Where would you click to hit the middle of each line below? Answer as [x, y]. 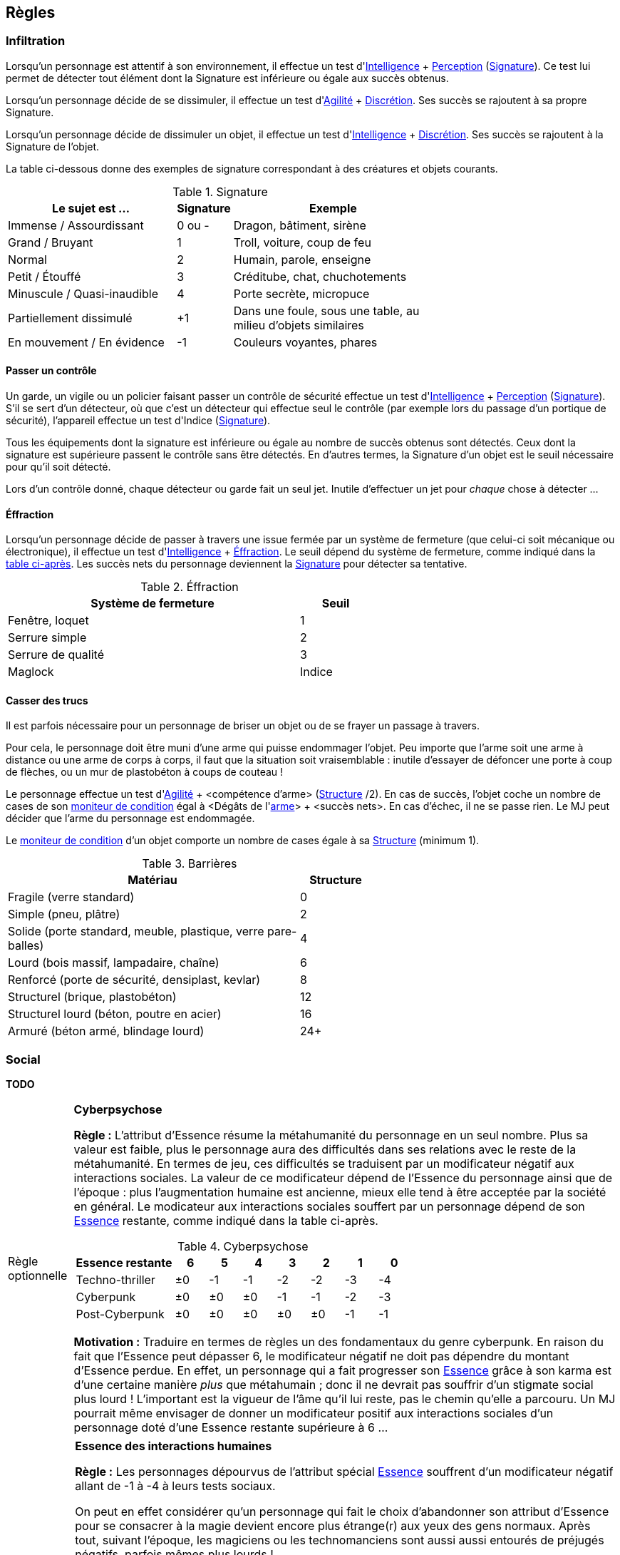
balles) [26, 946]
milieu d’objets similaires [299, 325]
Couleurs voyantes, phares [305, 342]
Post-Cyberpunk [120, 1314]
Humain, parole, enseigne [302, 259]
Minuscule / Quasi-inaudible [83, 293]
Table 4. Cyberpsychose [243, 1247]
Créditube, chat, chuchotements [320, 276]
